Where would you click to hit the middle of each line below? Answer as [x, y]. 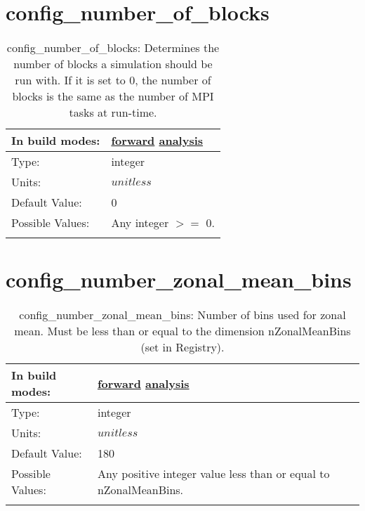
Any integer [140, 223]
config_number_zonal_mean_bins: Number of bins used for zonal [182, 315]
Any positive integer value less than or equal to [213, 474]
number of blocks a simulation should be [113, 64]
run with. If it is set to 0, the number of [113, 80]
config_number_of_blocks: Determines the [113, 48]
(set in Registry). [182, 347]
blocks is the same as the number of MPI [113, 96]
